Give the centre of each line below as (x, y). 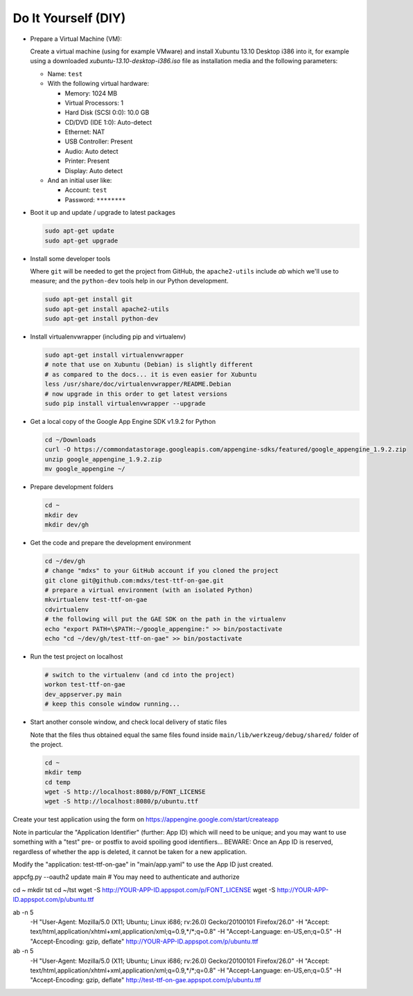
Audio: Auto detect (91, 151)
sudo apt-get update (79, 231)
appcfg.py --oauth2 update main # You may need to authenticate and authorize (126, 877)
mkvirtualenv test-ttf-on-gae (96, 600)
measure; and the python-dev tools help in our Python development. (129, 281)
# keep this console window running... (112, 704)
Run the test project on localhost (77, 656)
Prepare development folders (72, 487)
